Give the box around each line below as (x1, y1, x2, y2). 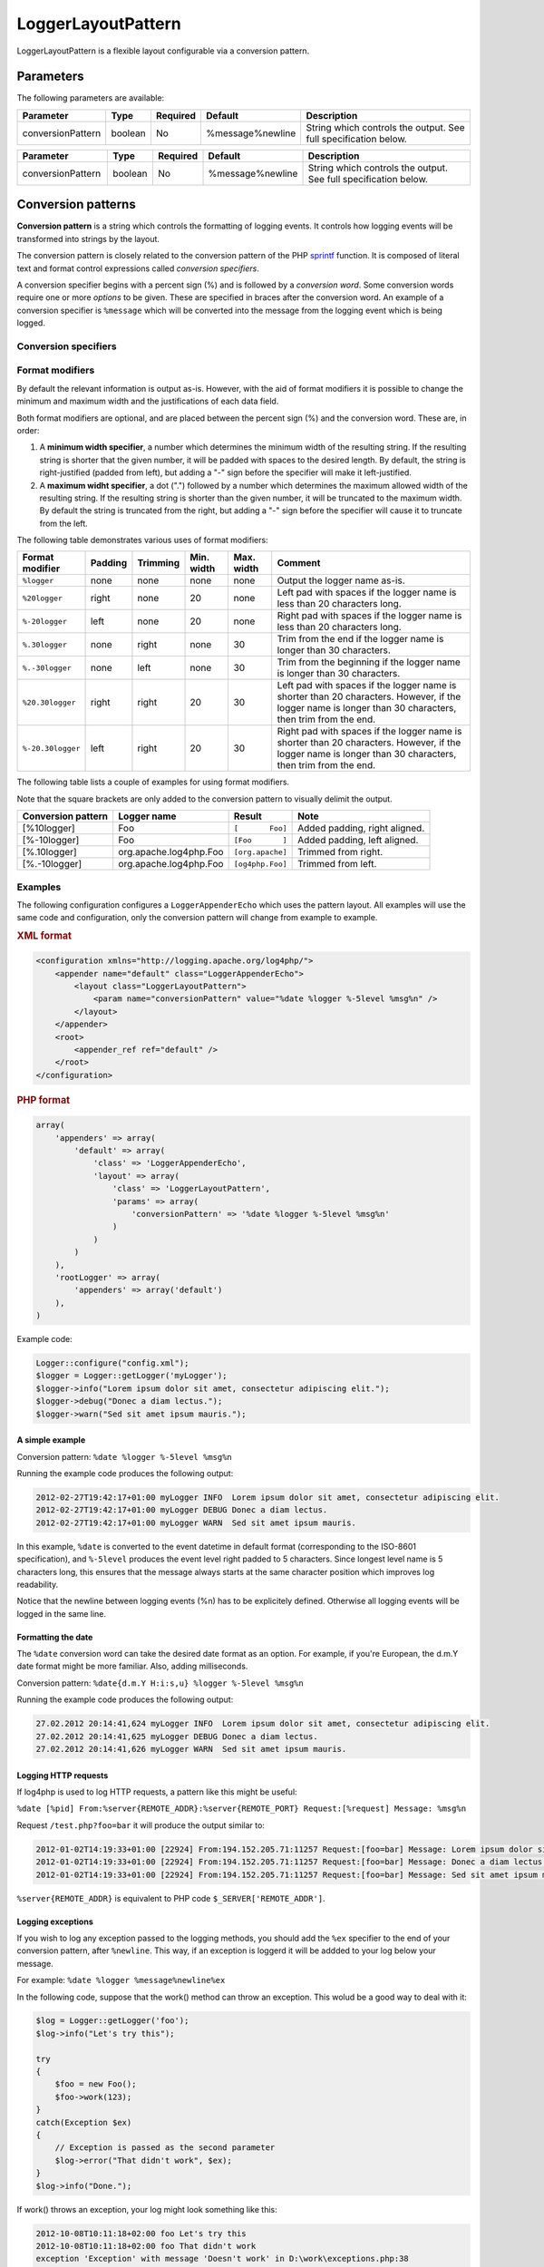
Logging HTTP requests (16, 1769, 109, 1781)
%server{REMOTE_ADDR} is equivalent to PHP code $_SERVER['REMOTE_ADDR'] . (16, 1892, 325, 1903)
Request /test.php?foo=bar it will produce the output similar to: (16, 1819, 265, 1831)
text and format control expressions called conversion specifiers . (16, 263, 260, 274)
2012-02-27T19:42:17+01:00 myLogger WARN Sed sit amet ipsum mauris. (35, 1517, 357, 1528)
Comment (277, 557, 321, 569)
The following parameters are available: (16, 92, 165, 103)
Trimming (137, 557, 180, 569)
